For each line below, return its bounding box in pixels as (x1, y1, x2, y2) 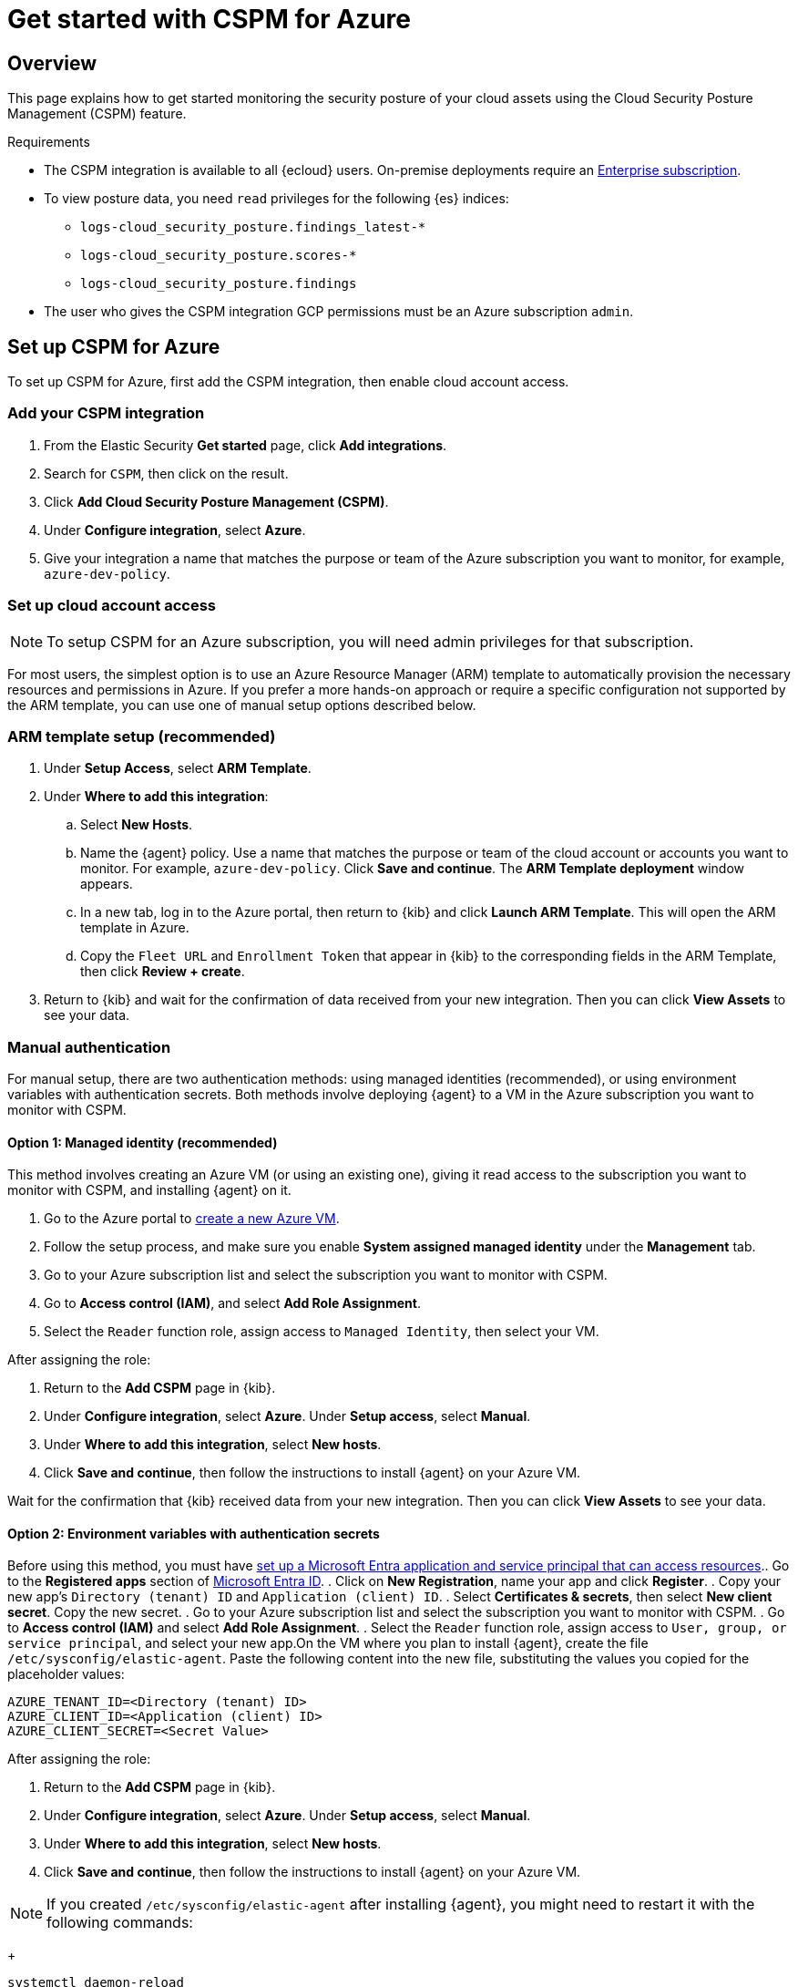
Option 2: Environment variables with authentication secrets (7, 1525, 380, 1541)
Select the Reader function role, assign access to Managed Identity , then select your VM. (44, 1323, 599, 1340)
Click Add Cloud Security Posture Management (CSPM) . (44, 493, 389, 510)
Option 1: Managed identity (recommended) (7, 1134, 278, 1150)
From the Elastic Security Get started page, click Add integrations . (44, 437, 447, 453)
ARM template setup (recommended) (7, 726, 276, 746)
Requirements (7, 134, 90, 150)
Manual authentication (7, 1037, 171, 1056)
